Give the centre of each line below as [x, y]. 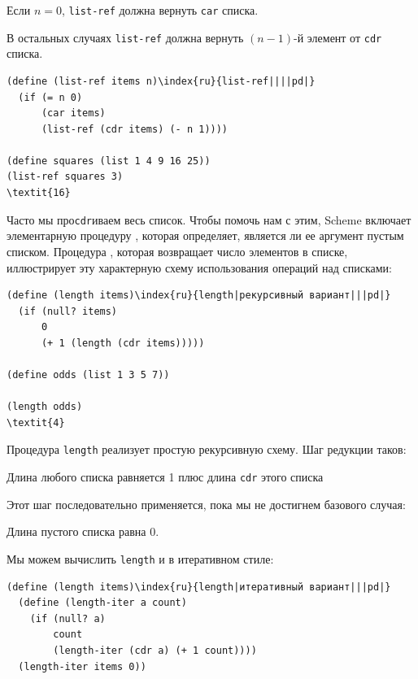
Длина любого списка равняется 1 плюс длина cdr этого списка [165, 477]
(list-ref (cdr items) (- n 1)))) [135, 129]
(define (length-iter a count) [102, 603]
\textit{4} [36, 422]
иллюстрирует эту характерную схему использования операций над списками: [199, 267]
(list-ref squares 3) [65, 177]
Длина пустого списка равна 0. [83, 531]
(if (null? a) [67, 618]
